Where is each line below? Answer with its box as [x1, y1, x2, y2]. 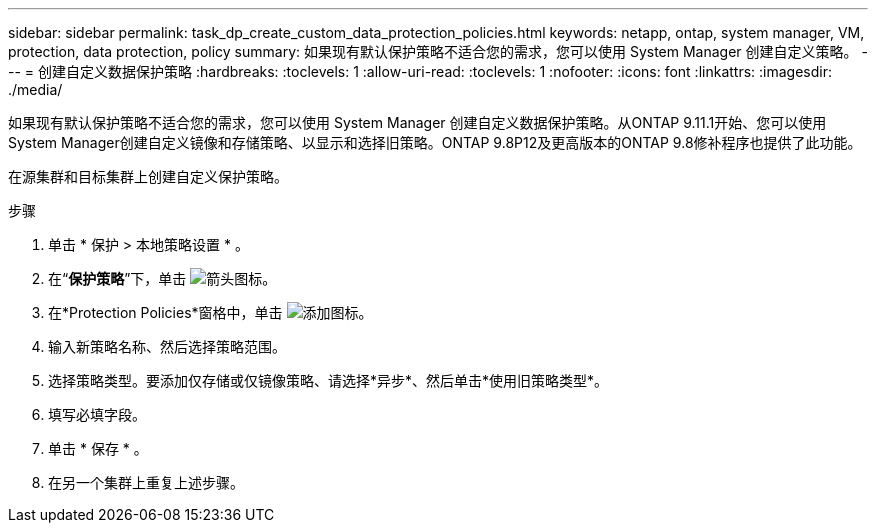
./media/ [8, 81, 63, 98]
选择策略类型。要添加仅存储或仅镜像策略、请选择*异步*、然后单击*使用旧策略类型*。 [48, 372, 609, 389]
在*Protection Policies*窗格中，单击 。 [48, 304, 373, 321]
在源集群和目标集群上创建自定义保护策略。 [8, 168, 288, 185]
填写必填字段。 [48, 406, 146, 423]
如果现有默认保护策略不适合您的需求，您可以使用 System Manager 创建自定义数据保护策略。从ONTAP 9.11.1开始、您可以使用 [8, 114, 827, 131]
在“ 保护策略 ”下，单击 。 [48, 270, 277, 287]
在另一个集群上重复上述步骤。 [48, 474, 244, 491]
